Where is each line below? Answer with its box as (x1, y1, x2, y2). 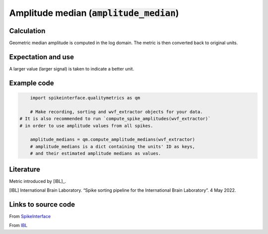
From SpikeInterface (9, 213, 51, 219)
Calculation (9, 26, 46, 35)
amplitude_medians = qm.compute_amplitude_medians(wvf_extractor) (30, 137, 196, 143)
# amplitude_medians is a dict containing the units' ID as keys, (30, 144, 196, 149)
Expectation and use (9, 53, 74, 61)
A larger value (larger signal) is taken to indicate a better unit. (9, 66, 134, 72)
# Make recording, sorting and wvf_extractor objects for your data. (30, 109, 203, 114)
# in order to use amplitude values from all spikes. (19, 123, 153, 129)
